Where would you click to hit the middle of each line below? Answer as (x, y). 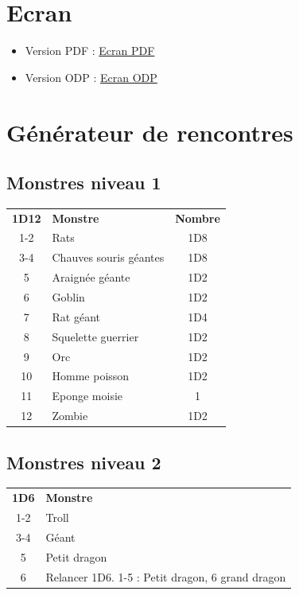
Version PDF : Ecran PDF (90, 51)
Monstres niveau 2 (84, 462)
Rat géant (76, 316)
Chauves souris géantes (108, 257)
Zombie (70, 416)
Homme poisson (91, 376)
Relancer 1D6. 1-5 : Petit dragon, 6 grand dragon (166, 576)
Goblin (68, 297)
